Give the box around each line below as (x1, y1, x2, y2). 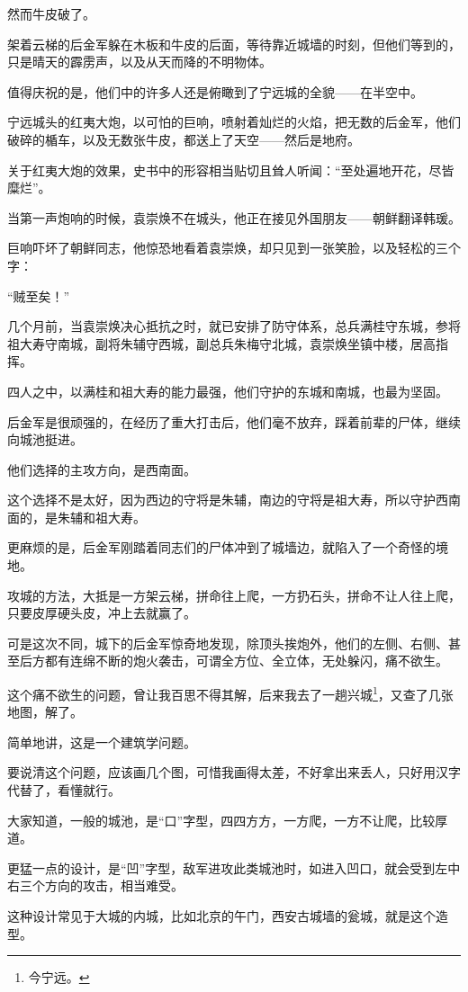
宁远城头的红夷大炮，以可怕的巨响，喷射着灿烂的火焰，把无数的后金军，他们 (7, 112, 461, 131)
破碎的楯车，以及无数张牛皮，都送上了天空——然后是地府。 (7, 130, 360, 148)
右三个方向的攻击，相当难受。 (7, 876, 184, 895)
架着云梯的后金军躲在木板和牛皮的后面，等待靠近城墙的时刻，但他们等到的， (7, 34, 461, 53)
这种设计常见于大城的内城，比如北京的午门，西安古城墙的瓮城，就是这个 (7, 907, 436, 925)
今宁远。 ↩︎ (28, 968, 90, 987)
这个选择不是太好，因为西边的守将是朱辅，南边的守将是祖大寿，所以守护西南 (7, 490, 461, 509)
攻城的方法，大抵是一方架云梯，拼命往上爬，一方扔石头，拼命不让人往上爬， (7, 585, 461, 604)
